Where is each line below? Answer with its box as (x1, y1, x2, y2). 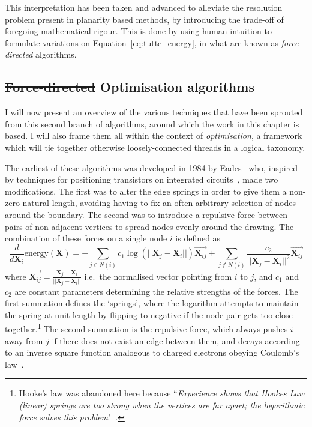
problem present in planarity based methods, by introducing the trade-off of (5, 13, 284, 25)
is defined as (175, 232, 221, 244)
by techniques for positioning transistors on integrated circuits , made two (5, 173, 278, 186)
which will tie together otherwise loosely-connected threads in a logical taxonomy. (5, 141, 305, 153)
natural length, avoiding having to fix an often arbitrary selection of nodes (22, 196, 296, 209)
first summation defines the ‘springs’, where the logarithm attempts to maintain (5, 297, 299, 309)
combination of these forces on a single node (5, 232, 167, 244)
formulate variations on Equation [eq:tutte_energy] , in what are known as (5, 36, 278, 49)
